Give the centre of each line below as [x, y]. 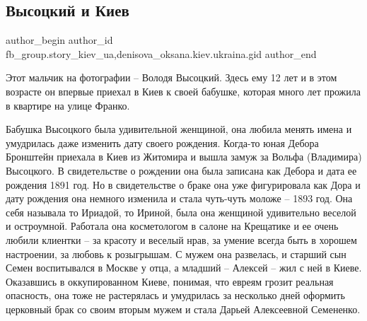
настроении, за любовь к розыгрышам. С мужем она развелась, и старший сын [176, 253]
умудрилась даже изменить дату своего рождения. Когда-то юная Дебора [162, 142]
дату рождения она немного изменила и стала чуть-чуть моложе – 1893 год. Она [179, 198]
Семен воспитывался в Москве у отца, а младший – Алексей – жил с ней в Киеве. [184, 268]
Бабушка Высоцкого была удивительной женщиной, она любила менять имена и [179, 129]
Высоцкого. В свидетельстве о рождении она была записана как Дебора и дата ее [181, 170]
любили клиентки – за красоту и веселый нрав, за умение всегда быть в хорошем [181, 239]
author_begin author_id [59, 40]
